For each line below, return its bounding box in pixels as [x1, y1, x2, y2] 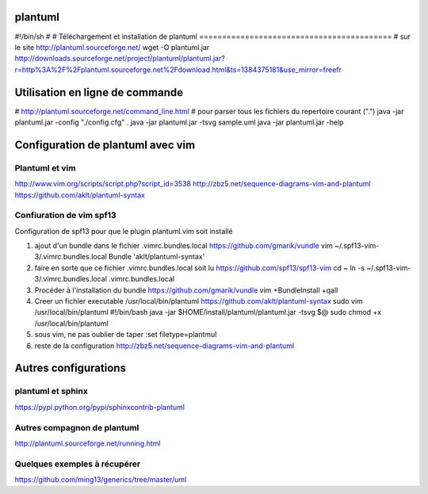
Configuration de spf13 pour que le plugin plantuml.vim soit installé [14, 226, 233, 236]
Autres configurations [14, 362, 127, 375]
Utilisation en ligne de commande [14, 86, 184, 99]
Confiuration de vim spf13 [14, 210, 117, 221]
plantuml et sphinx [14, 385, 89, 396]
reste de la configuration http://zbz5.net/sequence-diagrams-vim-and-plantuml [34, 341, 295, 350]
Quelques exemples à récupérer [14, 458, 141, 469]
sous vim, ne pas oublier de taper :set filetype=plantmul [34, 330, 217, 339]
